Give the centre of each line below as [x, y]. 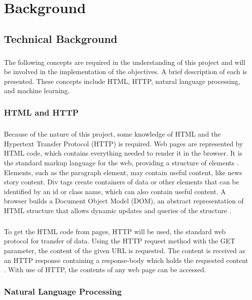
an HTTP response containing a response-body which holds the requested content [126, 260]
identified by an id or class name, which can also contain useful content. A [115, 191]
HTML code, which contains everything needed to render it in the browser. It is [123, 153]
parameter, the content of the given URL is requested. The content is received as [125, 250]
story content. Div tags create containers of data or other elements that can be [122, 182]
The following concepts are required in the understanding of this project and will [125, 62]
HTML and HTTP [41, 112]
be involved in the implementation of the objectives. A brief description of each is [126, 71]
